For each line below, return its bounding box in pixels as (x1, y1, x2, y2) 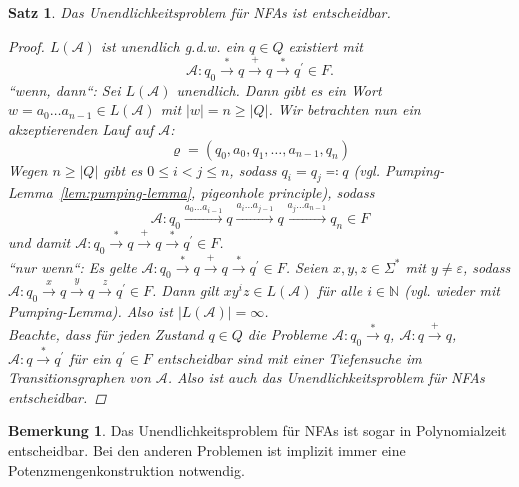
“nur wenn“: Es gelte (8, 256, 137, 277)
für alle (317, 280, 363, 301)
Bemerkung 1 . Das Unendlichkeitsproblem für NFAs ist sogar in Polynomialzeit (8, 420, 507, 441)
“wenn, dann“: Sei (8, 79, 121, 100)
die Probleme (247, 324, 327, 345)
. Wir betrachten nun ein (268, 99, 421, 120)
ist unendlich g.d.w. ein (100, 35, 245, 56)
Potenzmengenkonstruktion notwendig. (8, 459, 245, 480)
